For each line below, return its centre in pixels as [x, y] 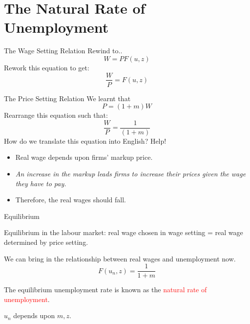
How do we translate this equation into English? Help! [85, 140]
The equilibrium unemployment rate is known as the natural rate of [105, 290]
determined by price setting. [46, 242]
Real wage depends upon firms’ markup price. [84, 157]
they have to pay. [41, 183]
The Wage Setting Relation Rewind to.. [63, 51]
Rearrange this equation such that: [56, 115]
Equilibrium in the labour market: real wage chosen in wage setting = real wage [124, 232]
